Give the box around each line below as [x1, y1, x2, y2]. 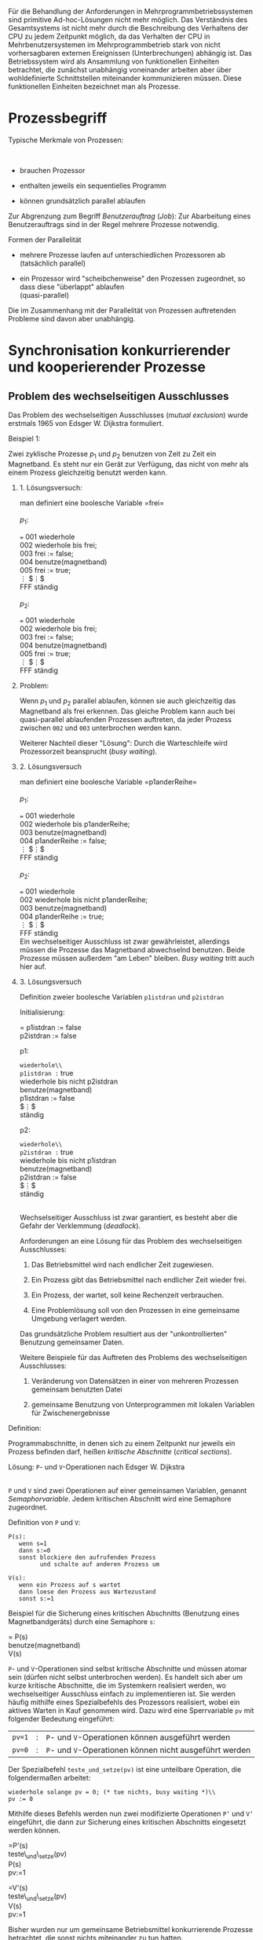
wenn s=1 [18, 1539, 47, 1547]
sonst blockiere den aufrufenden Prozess [18, 1553, 156, 1561]
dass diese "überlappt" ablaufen [19, 282, 125, 292]
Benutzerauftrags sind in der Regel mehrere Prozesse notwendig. [8, 219, 220, 229]
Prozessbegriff [8, 109, 108, 127]
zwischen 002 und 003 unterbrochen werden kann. [19, 723, 182, 733]
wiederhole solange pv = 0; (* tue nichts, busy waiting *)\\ [8, 1788, 216, 1796]
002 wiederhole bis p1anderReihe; [19, 819, 130, 828]
